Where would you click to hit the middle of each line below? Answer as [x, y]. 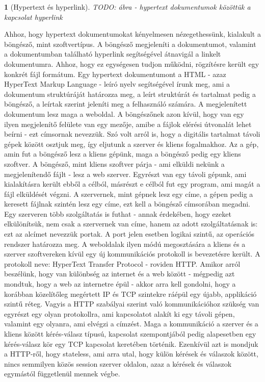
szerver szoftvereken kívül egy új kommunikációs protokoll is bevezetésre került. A [132, 254]
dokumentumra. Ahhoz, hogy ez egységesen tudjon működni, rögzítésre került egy [132, 63]
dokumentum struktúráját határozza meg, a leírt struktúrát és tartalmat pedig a [130, 94]
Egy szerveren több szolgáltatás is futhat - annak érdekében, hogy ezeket [118, 213]
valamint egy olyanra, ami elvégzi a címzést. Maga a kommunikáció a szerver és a [131, 324]
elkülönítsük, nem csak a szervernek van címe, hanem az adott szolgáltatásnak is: [131, 224]
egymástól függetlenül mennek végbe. [62, 374]
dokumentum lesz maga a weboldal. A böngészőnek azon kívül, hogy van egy [124, 113]
